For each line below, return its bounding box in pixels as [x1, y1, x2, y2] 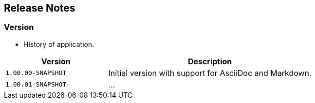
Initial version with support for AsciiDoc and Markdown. [108, 68, 312, 78]
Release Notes [4, 2, 75, 14]
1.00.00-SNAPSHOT [5, 69, 67, 77]
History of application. [23, 40, 94, 48]
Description [187, 56, 232, 66]
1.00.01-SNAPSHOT [5, 81, 67, 88]
